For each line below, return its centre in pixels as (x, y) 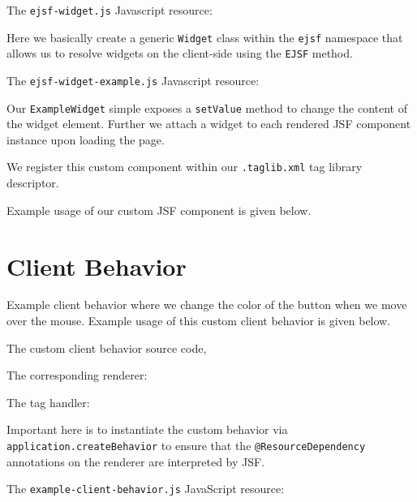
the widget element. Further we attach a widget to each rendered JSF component (209, 124)
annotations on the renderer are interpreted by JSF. (136, 461)
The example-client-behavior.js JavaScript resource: (146, 489)
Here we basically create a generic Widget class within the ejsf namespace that (205, 37)
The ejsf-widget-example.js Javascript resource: (133, 80)
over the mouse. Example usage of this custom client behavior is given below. (199, 321)
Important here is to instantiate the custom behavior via (147, 429)
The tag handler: (48, 402)
